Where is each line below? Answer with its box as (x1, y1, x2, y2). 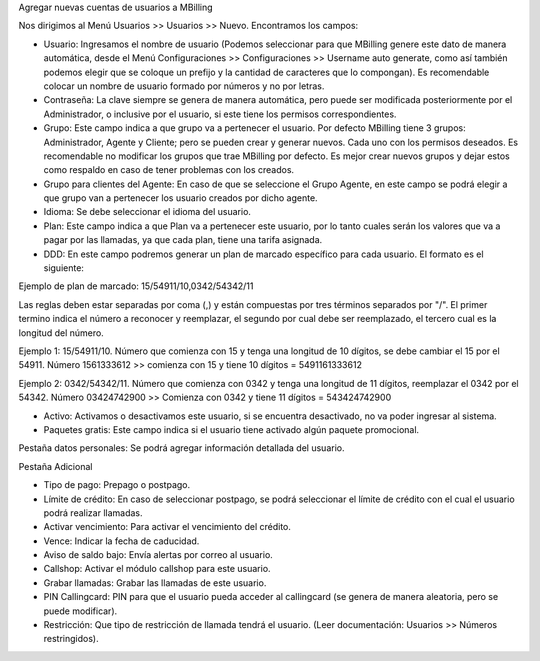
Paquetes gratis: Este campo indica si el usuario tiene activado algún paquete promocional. (43, 423, 420, 435)
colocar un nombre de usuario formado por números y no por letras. (43, 80, 325, 92)
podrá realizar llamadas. (43, 506, 144, 519)
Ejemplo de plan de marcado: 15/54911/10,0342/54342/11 (18, 280, 254, 292)
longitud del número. (18, 326, 104, 339)
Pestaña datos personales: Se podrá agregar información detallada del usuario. (18, 442, 345, 454)
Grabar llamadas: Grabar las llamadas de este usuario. (43, 576, 267, 589)
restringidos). (43, 633, 99, 645)
